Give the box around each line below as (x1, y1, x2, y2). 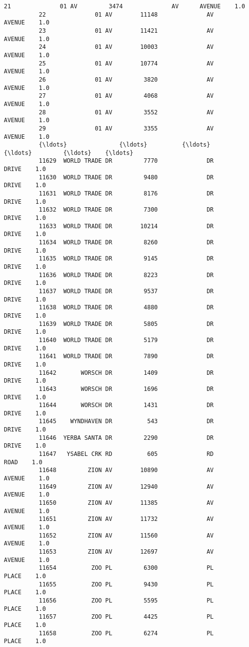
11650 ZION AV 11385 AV (39, 499, 214, 507)
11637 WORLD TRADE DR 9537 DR (39, 287, 214, 295)
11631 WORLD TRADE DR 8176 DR (39, 190, 214, 197)
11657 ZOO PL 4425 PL (39, 613, 214, 621)
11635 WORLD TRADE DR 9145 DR (39, 255, 214, 262)
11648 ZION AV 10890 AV (39, 467, 214, 474)
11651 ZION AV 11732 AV (39, 516, 214, 523)
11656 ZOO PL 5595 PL (39, 597, 214, 604)
